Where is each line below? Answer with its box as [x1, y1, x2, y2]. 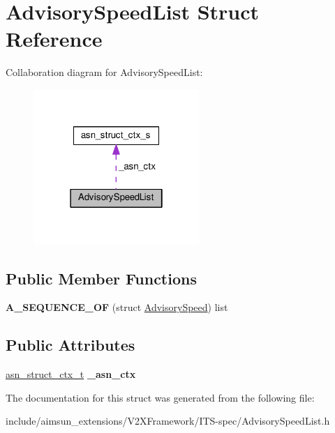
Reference [6, 24, 103, 53]
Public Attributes [6, 334, 135, 356]
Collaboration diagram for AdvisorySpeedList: [6, 65, 203, 79]
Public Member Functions [6, 267, 197, 289]
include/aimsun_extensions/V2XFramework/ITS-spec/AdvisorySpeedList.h [6, 413, 330, 428]
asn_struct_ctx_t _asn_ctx [6, 367, 136, 381]
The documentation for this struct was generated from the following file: [6, 390, 315, 404]
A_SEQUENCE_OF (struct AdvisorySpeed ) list [6, 300, 228, 314]
